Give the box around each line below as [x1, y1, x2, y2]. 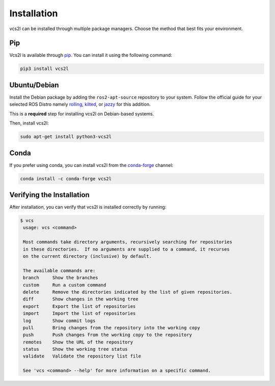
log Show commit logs [23, 318, 96, 324]
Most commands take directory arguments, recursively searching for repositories [23, 239, 233, 245]
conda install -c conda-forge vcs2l [20, 176, 112, 181]
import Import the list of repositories [23, 310, 136, 317]
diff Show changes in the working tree [23, 296, 139, 302]
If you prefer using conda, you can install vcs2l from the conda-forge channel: [9, 162, 173, 168]
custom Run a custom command [23, 282, 106, 288]
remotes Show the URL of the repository [23, 339, 133, 345]
